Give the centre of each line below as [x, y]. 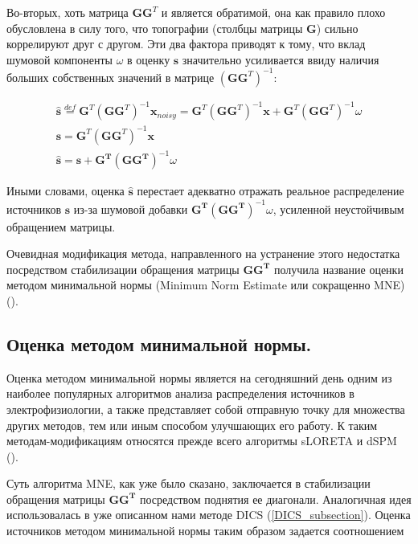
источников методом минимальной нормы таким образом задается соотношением [205, 531]
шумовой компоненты [60, 59]
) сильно [337, 28]
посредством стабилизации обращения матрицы [123, 269]
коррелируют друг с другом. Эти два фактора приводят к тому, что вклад [186, 44]
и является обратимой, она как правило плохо [273, 12]
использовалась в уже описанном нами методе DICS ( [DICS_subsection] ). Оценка [209, 515]
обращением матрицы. [61, 226]
